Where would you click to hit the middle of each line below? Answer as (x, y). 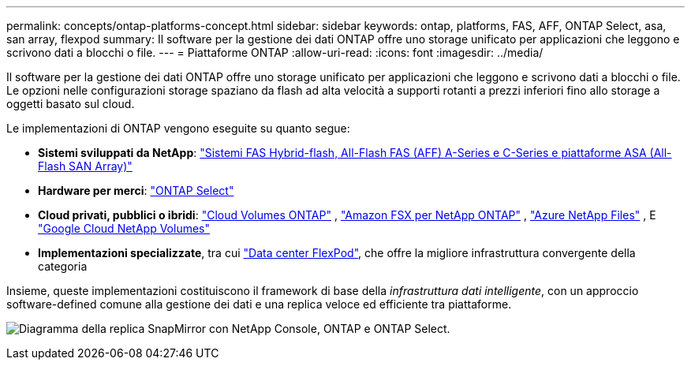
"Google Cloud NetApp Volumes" (124, 228)
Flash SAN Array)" (85, 166)
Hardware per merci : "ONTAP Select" (136, 190)
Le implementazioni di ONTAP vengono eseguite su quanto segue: (178, 128)
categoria (63, 266)
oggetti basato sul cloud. (71, 104)
